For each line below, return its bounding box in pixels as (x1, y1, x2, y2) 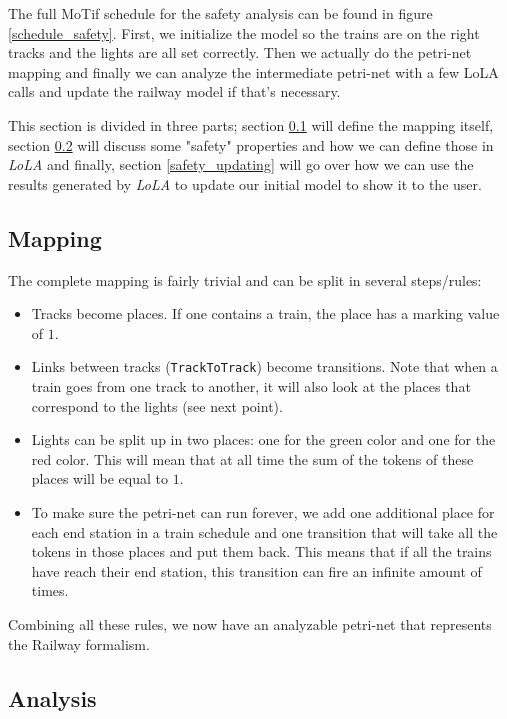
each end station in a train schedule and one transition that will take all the (31, 521, 498, 542)
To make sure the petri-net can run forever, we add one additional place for (31, 501, 495, 522)
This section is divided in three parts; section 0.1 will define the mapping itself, (8, 114, 494, 135)
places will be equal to (31, 468, 168, 489)
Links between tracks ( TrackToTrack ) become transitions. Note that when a (31, 356, 498, 377)
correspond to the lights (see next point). (31, 395, 283, 416)
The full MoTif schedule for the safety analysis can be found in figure (8, 3, 433, 23)
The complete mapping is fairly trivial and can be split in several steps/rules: (8, 269, 482, 290)
